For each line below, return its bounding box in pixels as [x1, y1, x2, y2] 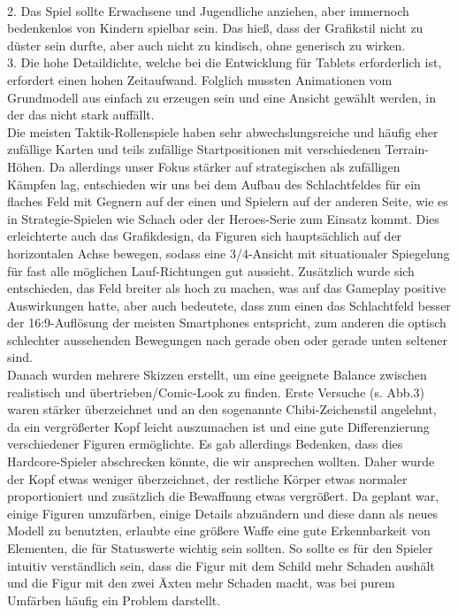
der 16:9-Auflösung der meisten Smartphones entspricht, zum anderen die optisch [7, 313, 447, 332]
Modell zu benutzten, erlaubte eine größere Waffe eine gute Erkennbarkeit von [7, 521, 431, 540]
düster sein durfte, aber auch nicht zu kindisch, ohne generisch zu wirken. [7, 35, 406, 54]
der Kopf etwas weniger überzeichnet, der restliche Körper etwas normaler [7, 469, 408, 488]
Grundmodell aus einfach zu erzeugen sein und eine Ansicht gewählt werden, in [7, 88, 436, 106]
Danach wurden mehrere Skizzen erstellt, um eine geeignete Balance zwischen [7, 365, 427, 384]
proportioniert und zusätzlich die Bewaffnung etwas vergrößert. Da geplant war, [7, 487, 439, 505]
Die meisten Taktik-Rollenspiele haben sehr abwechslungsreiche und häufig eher [7, 122, 439, 141]
